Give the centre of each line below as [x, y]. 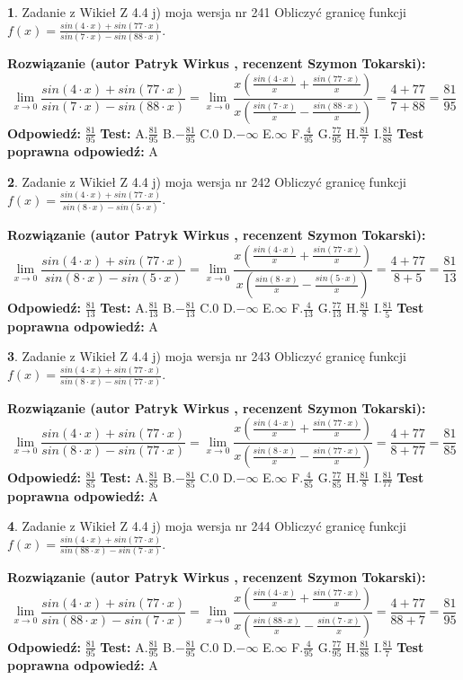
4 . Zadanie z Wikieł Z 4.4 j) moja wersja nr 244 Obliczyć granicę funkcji [207, 526]
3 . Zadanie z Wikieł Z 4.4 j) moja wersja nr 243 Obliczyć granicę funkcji [207, 356]
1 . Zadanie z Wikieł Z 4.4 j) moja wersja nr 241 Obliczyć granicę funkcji [207, 12]
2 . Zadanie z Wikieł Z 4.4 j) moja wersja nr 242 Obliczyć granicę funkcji [207, 181]
